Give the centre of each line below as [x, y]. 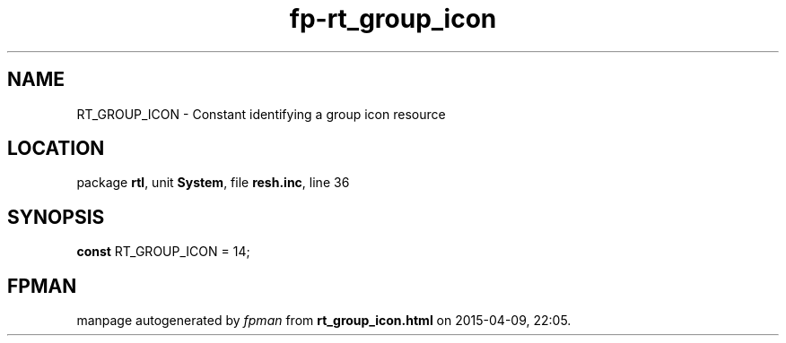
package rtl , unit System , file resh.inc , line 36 [213, 183]
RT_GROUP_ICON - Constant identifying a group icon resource [261, 114]
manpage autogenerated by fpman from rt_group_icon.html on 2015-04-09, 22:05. [324, 321]
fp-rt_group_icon [393, 19]
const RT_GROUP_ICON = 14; [163, 252]
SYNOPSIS [56, 217]
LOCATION [56, 149]
